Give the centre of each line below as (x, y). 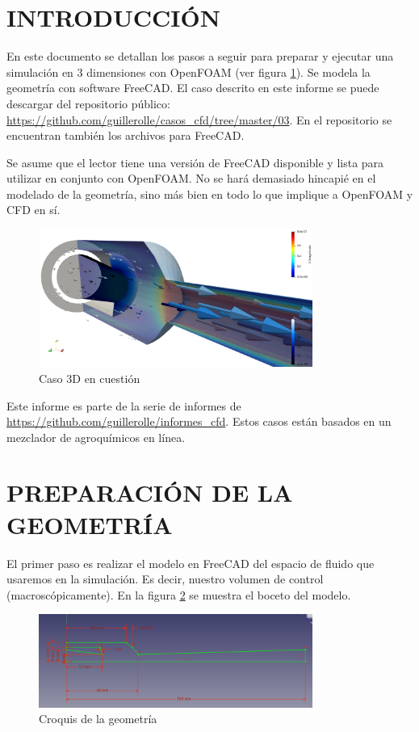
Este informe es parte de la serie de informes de (124, 405)
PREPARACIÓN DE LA (150, 492)
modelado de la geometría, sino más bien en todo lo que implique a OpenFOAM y (210, 194)
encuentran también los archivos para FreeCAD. (126, 135)
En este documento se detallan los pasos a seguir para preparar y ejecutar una (200, 56)
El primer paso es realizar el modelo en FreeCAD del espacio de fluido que (191, 563)
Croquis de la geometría (98, 719)
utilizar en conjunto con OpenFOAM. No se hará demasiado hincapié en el (191, 178)
